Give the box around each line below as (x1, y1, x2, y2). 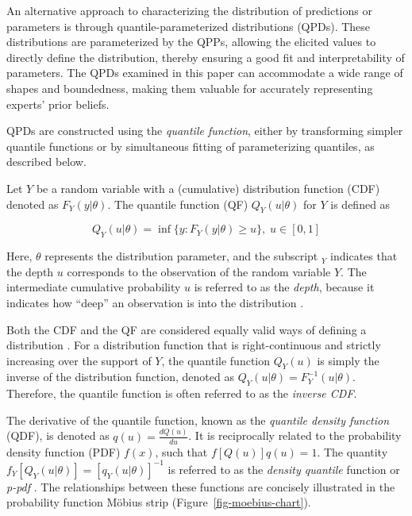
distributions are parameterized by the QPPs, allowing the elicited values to (6, 33, 376, 50)
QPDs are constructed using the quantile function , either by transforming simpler (6, 122, 403, 139)
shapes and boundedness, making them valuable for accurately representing (6, 79, 373, 96)
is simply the (317, 352, 379, 368)
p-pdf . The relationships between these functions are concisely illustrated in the (6, 478, 395, 495)
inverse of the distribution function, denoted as (6, 368, 234, 385)
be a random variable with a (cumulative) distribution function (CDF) (36, 179, 380, 196)
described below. (6, 153, 87, 170)
